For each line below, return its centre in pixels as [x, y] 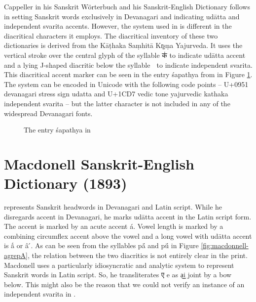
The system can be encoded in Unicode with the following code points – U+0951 [126, 84]
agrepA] [16, 255]
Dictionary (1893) [66, 183]
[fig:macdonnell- [225, 245]
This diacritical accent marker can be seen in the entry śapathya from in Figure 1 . [128, 74]
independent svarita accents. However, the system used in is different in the [118, 26]
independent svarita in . [40, 294]
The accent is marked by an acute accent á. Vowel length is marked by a [114, 226]
